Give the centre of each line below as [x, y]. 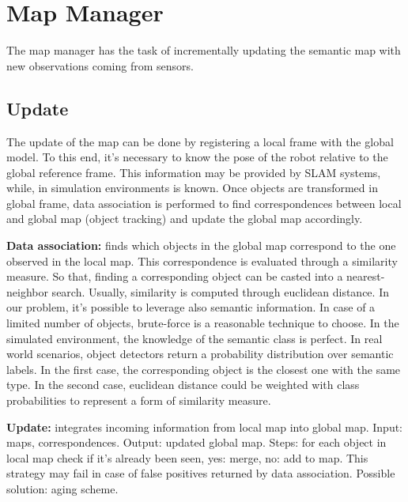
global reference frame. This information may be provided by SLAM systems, [194, 172]
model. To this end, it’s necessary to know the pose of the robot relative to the [197, 157]
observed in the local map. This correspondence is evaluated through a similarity [202, 260]
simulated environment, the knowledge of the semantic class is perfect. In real [195, 338]
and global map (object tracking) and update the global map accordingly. [185, 219]
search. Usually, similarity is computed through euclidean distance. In [220, 291]
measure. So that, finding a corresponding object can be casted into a [175, 276]
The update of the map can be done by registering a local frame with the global [200, 141]
